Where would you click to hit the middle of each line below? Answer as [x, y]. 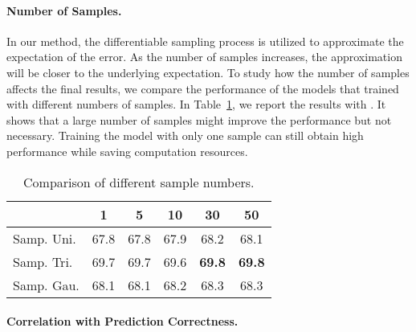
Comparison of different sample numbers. [139, 182]
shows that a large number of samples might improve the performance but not [199, 119]
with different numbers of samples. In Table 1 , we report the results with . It [196, 104]
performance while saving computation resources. [127, 151]
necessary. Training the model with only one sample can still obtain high [185, 135]
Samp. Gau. [46, 285]
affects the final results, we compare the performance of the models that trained [203, 88]
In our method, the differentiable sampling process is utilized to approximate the [205, 41]
